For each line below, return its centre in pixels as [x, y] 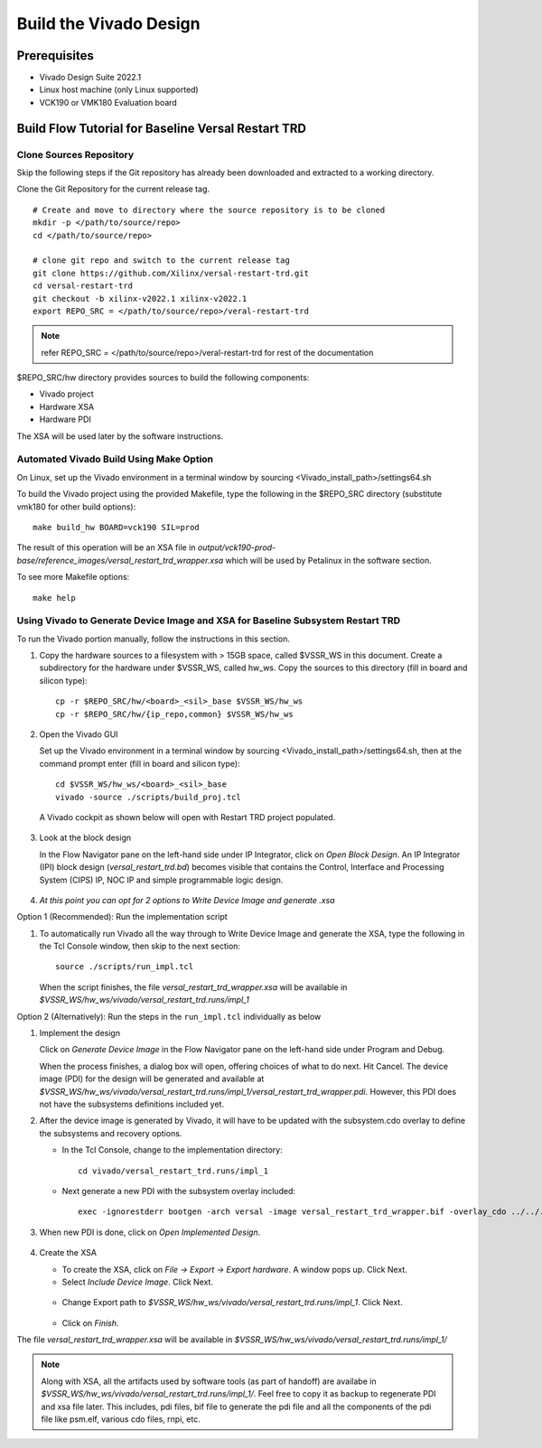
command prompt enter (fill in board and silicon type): [140, 763]
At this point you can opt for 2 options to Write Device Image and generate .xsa [187, 900]
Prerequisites [55, 56]
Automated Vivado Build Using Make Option [115, 459]
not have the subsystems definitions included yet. [132, 1104]
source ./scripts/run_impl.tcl [125, 967]
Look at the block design [85, 838]
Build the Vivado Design [108, 23]
